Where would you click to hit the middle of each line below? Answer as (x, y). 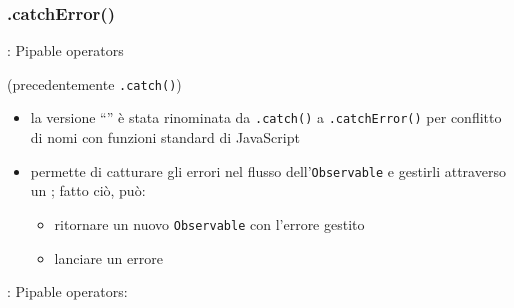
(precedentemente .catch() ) (94, 83)
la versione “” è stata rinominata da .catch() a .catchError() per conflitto (266, 117)
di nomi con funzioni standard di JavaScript (165, 137)
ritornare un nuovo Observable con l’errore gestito (209, 223)
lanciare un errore (108, 257)
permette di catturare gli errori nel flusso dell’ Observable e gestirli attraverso (268, 170)
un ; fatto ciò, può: (88, 190)
